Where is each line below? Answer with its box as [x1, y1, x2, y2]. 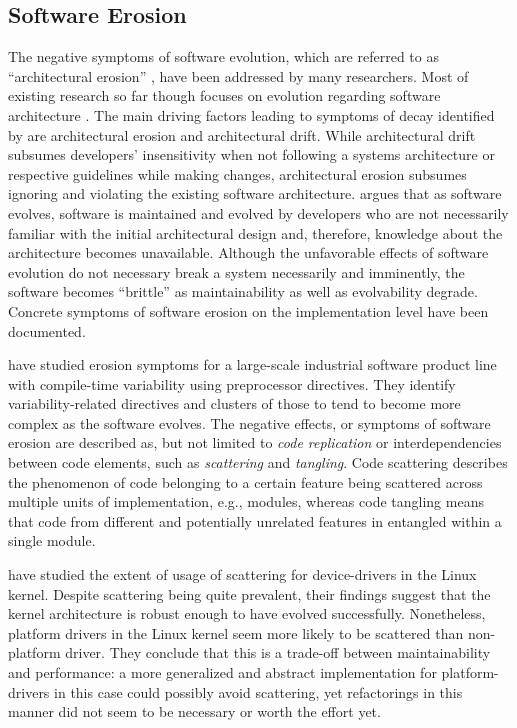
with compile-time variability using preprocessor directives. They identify [8, 373, 456, 394]
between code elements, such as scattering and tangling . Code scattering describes [8, 452, 508, 473]
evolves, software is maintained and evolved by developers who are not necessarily [8, 202, 509, 223]
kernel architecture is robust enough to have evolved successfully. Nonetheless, [8, 603, 486, 624]
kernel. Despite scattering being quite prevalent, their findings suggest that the [8, 583, 491, 604]
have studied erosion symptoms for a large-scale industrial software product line [8, 354, 497, 375]
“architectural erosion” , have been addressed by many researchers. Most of [8, 65, 469, 86]
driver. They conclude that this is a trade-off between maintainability [65, 642, 491, 663]
